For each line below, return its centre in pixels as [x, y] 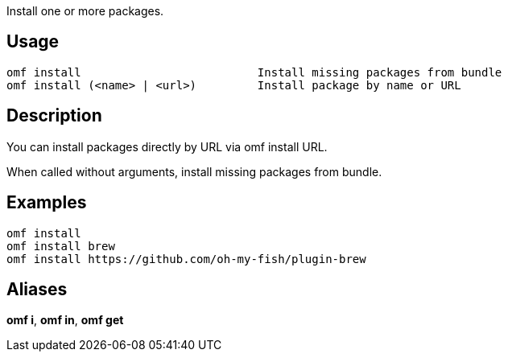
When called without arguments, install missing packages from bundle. [194, 171]
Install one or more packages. [85, 11]
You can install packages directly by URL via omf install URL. [167, 146]
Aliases [37, 289]
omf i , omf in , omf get [65, 320]
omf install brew [61, 246]
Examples [47, 203]
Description [54, 116]
